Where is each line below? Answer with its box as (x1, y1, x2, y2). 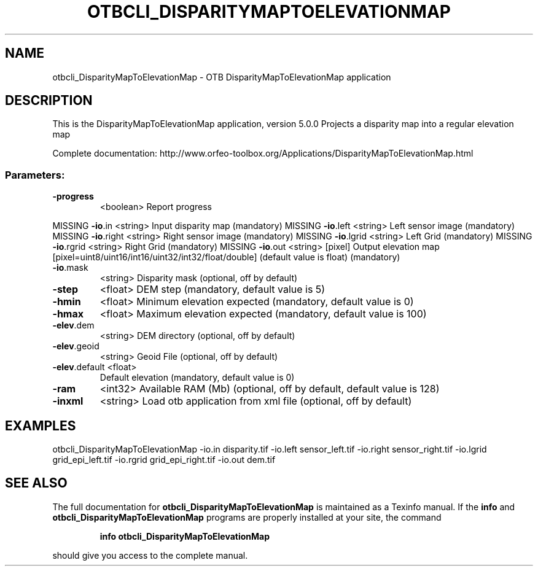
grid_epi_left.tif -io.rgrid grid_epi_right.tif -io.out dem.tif (52, 454, 276, 465)
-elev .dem (52, 320, 95, 331)
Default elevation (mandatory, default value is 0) (99, 372, 295, 383)
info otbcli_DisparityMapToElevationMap (99, 530, 270, 542)
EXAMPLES (5, 418, 76, 433)
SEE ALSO (5, 475, 68, 491)
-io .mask (52, 262, 88, 273)
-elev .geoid (52, 341, 99, 352)
